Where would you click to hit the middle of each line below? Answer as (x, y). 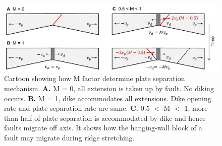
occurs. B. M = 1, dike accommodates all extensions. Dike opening (108, 98)
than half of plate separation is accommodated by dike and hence (105, 118)
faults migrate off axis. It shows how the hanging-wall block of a (103, 128)
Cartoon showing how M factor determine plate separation (95, 78)
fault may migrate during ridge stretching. (69, 138)
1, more (196, 108)
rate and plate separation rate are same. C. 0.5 (77, 108)
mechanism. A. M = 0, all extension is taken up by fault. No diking (109, 88)
